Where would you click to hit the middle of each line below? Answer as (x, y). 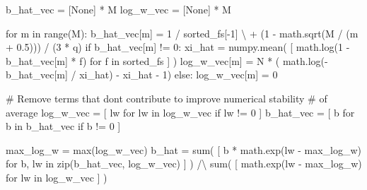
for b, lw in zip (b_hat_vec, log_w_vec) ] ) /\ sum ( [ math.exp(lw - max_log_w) (184, 164)
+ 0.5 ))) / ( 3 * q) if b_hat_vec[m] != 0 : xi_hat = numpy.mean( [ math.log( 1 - (178, 47)
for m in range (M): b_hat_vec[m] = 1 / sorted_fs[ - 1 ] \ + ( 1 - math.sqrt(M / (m (182, 33)
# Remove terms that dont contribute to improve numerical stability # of (167, 98)
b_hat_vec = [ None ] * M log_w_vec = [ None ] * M (118, 9)
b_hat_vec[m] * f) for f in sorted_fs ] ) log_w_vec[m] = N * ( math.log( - (167, 60)
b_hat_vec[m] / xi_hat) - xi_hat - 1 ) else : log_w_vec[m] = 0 (142, 75)
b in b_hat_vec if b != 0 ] (63, 126)
